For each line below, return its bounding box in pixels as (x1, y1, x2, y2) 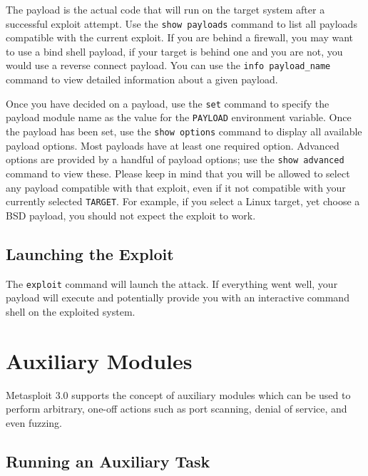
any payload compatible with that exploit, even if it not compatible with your (6, 180, 346, 195)
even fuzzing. (6, 415, 62, 430)
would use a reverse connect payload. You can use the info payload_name (6, 58, 331, 73)
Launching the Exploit (6, 242, 174, 264)
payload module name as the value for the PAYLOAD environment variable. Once (6, 110, 352, 125)
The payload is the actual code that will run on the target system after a (6, 2, 325, 16)
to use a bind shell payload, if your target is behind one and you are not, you (6, 43, 343, 58)
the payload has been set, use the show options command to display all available (6, 124, 362, 138)
